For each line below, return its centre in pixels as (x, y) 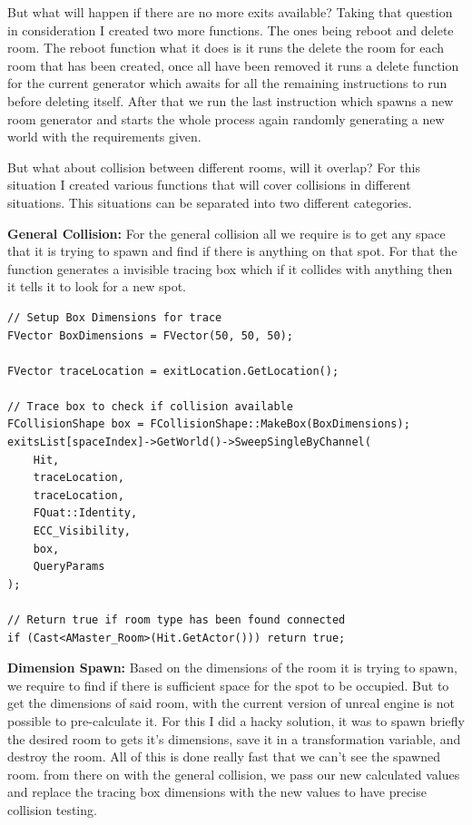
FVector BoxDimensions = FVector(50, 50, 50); (150, 335)
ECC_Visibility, (82, 531)
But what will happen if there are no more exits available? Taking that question (230, 12)
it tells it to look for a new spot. (97, 286)
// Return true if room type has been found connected (177, 620)
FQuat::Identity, (85, 513)
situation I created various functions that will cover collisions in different (209, 185)
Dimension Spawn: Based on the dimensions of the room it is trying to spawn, (232, 668)
